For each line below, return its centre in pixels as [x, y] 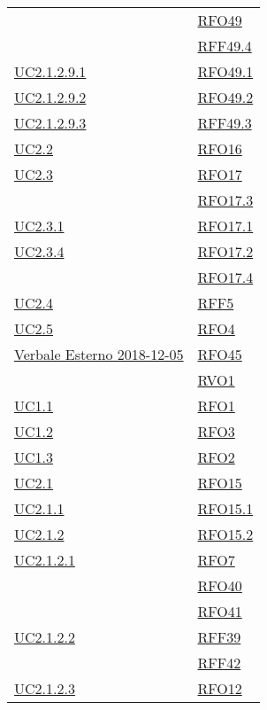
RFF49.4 [225, 46]
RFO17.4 [225, 277]
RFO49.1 [225, 71]
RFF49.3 [225, 123]
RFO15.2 [225, 534]
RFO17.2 [225, 251]
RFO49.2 [225, 97]
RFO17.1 [225, 226]
